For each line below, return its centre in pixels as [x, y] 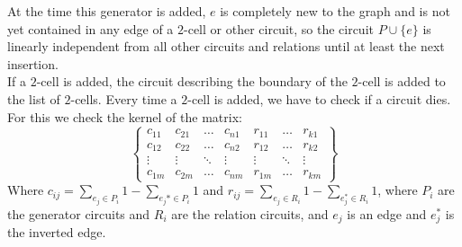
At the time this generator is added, [107, 11]
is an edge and [387, 213]
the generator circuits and [79, 213]
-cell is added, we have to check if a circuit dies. [319, 98]
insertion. [33, 63]
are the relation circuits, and [250, 213]
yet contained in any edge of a [91, 28]
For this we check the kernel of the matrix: [125, 116]
